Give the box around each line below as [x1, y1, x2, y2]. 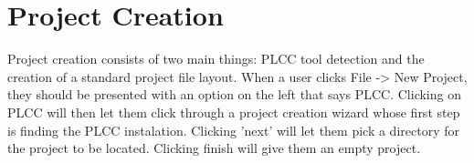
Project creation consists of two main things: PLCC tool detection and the [7, 49, 425, 68]
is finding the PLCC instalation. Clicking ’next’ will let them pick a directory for [7, 120, 459, 139]
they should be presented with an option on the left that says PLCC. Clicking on [7, 85, 461, 104]
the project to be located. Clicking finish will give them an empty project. [7, 138, 421, 158]
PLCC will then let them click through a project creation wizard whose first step [7, 102, 460, 121]
